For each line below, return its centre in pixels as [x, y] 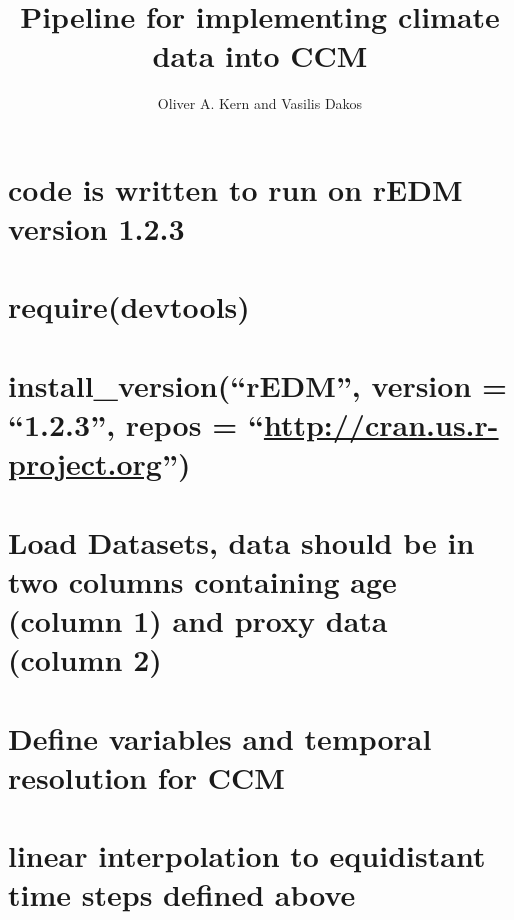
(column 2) [85, 659]
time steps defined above [182, 894]
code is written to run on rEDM [235, 188]
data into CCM [260, 55]
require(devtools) [129, 306]
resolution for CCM [146, 776]
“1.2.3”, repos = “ [136, 424]
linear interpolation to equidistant [247, 855]
